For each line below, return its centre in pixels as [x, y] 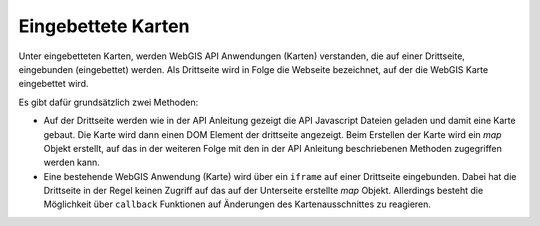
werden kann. [71, 162]
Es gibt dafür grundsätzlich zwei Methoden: [108, 102]
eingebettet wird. [53, 84]
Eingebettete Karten [104, 26]
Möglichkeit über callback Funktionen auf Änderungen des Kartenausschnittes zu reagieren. [237, 204]
